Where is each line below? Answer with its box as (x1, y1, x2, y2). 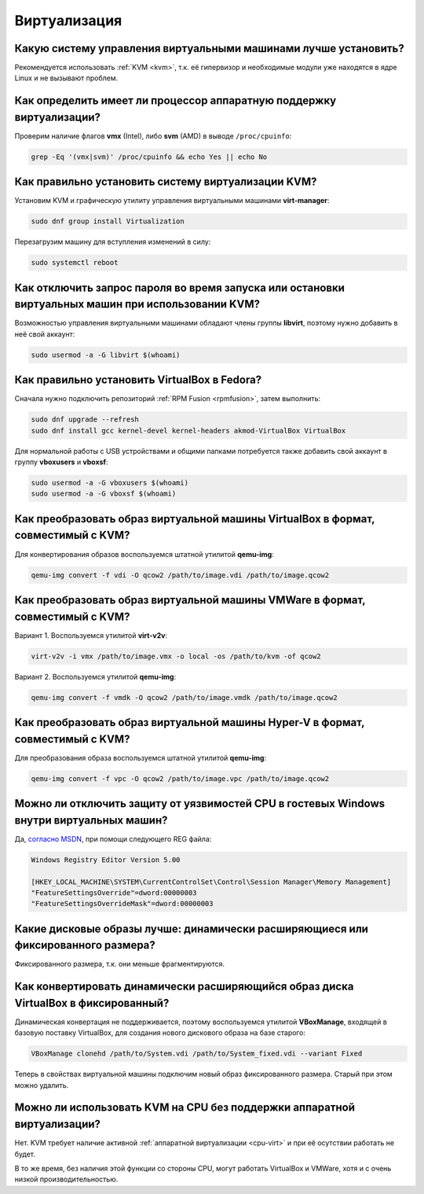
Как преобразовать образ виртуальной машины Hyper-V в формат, (14, 716, 365, 729)
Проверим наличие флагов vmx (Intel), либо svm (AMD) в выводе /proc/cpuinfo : (14, 131, 292, 141)
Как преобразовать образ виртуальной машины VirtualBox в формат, (14, 512, 375, 525)
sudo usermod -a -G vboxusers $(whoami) (31, 478, 188, 488)
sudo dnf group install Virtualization (31, 217, 185, 226)
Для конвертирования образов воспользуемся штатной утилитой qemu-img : (14, 549, 274, 558)
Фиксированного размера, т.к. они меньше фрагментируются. (14, 960, 225, 969)
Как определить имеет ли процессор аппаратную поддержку (14, 94, 337, 108)
